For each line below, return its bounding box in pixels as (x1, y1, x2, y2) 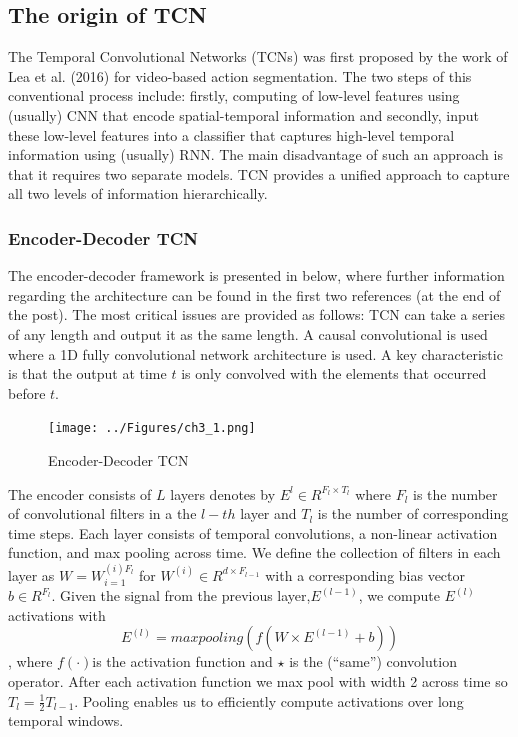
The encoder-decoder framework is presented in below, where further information (8, 265, 505, 286)
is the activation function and (92, 651, 273, 672)
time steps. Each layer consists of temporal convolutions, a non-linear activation (8, 522, 498, 543)
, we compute (358, 585, 440, 606)
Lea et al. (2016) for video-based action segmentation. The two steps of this (8, 65, 472, 86)
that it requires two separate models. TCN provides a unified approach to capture (8, 163, 510, 184)
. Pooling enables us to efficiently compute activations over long (74, 690, 464, 711)
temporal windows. (8, 710, 124, 731)
